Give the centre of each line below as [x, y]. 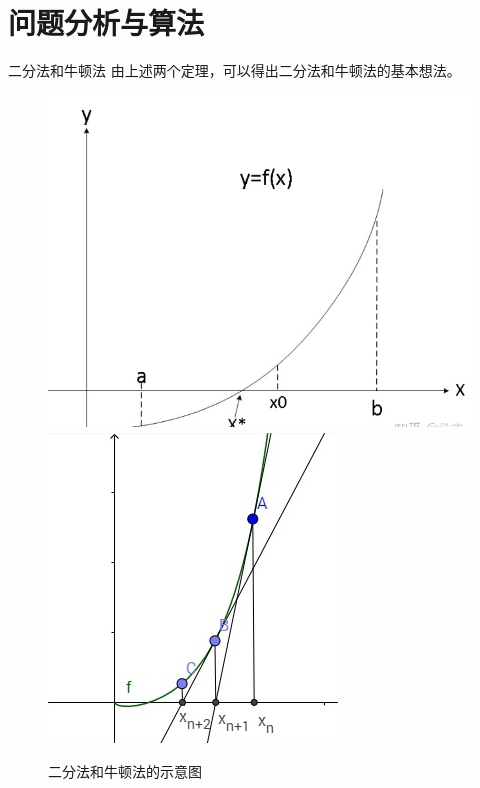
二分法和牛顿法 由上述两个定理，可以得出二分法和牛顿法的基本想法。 [234, 70]
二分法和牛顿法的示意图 [125, 770]
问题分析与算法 [106, 22]
